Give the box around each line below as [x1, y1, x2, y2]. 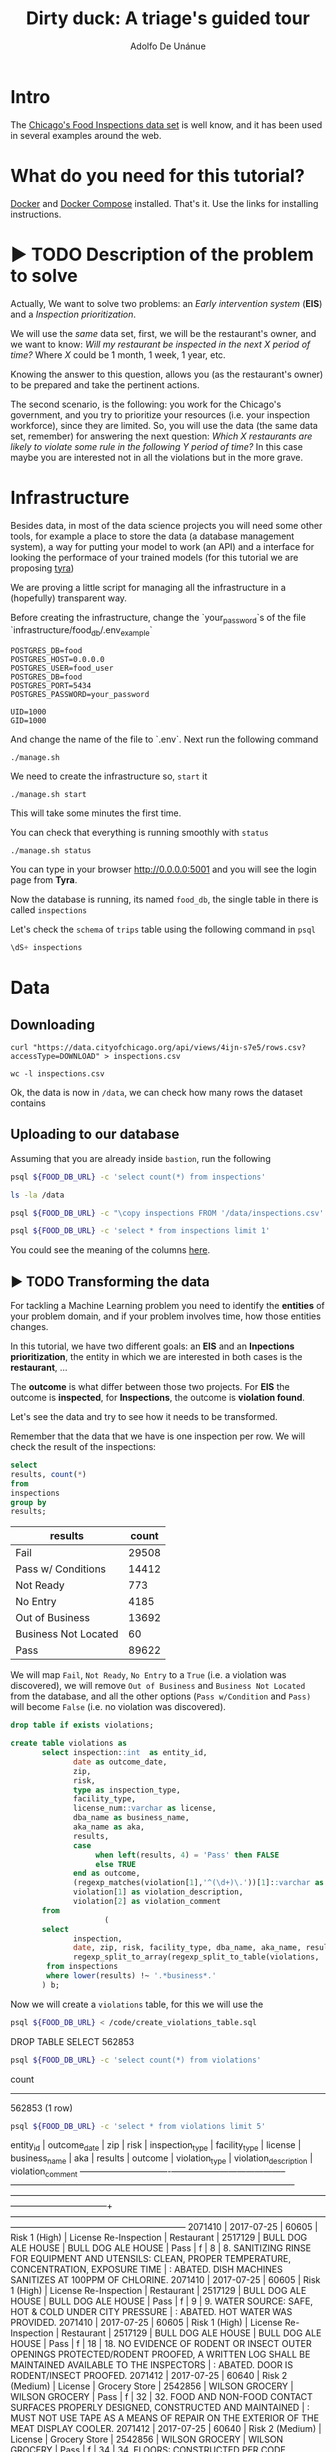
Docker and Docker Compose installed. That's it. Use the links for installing [10, 197, 319, 209]
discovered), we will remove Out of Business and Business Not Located [10, 1680, 306, 1692]
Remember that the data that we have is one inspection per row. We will [10, 1430, 306, 1442]
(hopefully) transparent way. [10, 592, 128, 604]
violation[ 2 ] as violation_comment [73, 1897, 222, 1907]
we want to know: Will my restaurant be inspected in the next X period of [10, 338, 311, 350]
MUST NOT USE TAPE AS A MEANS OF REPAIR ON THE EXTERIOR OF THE [10, 2412, 320, 2424]
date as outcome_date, [73, 1757, 168, 1767]
